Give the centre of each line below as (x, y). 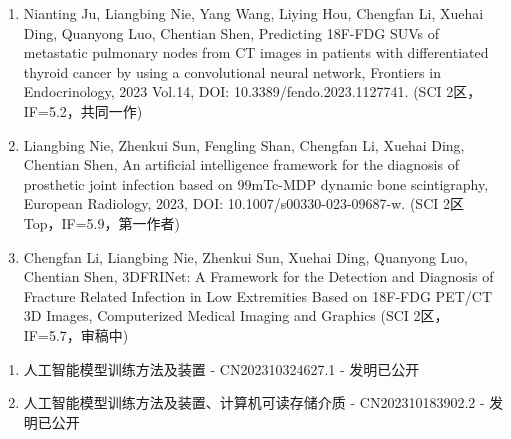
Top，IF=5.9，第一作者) (101, 222)
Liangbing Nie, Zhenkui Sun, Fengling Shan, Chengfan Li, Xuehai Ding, (244, 144)
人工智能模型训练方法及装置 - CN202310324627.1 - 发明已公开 (221, 368)
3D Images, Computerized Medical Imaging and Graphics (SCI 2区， (236, 315)
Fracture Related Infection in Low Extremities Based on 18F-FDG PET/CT (257, 295)
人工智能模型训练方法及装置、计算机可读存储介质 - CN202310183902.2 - (254, 402)
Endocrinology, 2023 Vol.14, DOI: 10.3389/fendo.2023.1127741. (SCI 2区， (252, 91)
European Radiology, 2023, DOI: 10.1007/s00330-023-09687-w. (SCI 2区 (243, 203)
